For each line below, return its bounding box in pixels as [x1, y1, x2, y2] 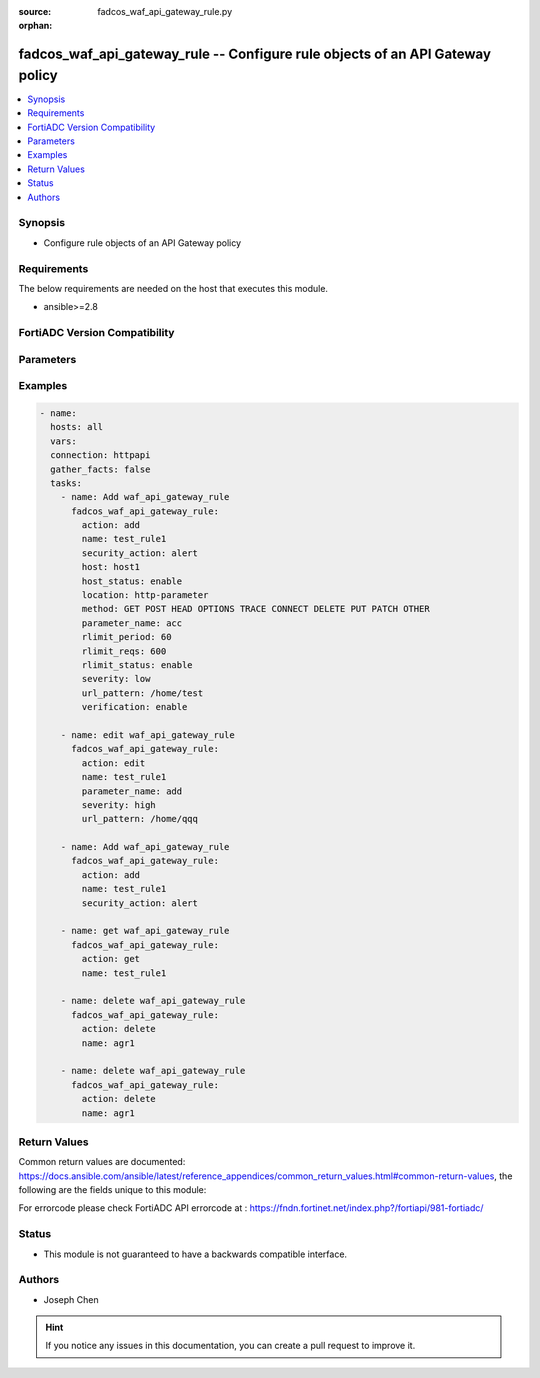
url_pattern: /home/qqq [81, 813, 199, 825]
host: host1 [81, 561, 140, 573]
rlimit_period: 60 [81, 631, 172, 643]
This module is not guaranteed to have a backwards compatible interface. [43, 1248, 348, 1260]
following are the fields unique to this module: [18, 1184, 207, 1196]
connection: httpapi [50, 450, 151, 461]
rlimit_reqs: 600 [81, 645, 167, 657]
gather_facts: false [50, 463, 151, 475]
